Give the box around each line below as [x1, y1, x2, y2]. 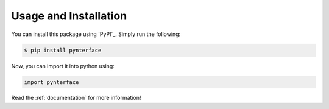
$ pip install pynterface [24, 46, 102, 54]
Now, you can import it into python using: [11, 62, 115, 69]
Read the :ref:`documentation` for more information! [11, 94, 141, 102]
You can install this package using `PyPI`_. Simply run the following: [11, 30, 181, 38]
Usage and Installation [11, 9, 127, 23]
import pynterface [24, 79, 79, 85]
